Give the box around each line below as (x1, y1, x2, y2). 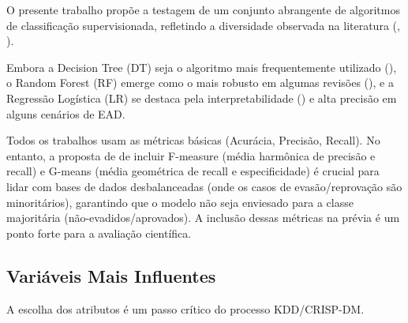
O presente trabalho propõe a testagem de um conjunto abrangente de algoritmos (6, 2, 400, 17)
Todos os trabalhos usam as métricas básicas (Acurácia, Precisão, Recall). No (6, 132, 380, 148)
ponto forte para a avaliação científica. (6, 224, 192, 241)
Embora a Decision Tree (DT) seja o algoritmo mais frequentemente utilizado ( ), (6, 58, 397, 75)
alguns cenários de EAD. (6, 105, 125, 122)
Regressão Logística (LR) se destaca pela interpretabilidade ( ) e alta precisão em (6, 89, 397, 106)
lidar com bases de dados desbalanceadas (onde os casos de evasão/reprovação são (6, 178, 402, 194)
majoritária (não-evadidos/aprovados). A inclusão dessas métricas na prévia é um (6, 209, 400, 226)
